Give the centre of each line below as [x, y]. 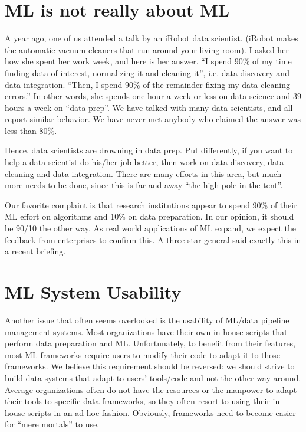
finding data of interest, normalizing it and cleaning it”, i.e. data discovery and [147, 72]
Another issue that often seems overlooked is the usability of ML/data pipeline [147, 320]
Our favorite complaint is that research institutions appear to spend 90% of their [151, 204]
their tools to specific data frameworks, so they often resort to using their [137, 401]
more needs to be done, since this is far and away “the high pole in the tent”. [144, 185]
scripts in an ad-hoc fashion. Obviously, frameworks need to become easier [162, 412]
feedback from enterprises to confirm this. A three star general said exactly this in [153, 239]
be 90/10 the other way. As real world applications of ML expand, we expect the [150, 228]
